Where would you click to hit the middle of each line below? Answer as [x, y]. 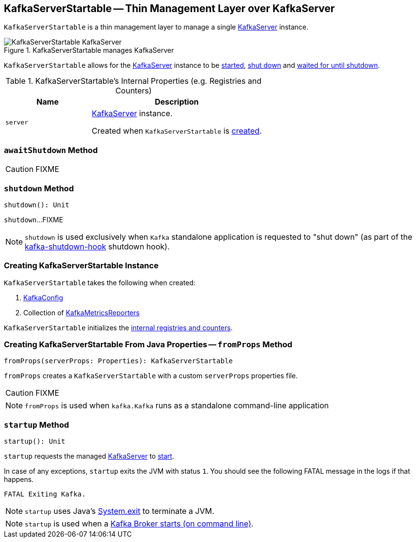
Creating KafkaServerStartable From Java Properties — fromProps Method [148, 345]
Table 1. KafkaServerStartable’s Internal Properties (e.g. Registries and [134, 81]
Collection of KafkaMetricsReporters [81, 312]
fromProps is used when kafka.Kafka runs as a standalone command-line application [177, 406]
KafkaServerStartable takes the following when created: [100, 282]
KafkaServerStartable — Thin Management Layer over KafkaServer [169, 8]
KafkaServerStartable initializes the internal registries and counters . [118, 327]
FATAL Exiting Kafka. [45, 494]
